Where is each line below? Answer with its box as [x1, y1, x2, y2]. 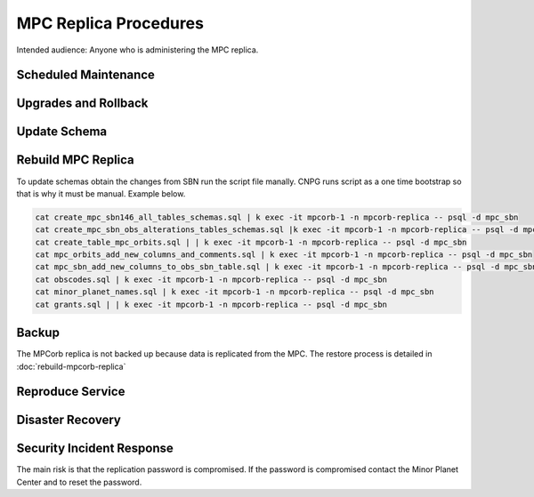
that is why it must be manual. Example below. [16, 188, 186, 199]
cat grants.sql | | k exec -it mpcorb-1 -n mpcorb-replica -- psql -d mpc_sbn [35, 299, 387, 309]
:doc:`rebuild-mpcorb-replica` [16, 361, 126, 372]
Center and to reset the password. [16, 477, 142, 487]
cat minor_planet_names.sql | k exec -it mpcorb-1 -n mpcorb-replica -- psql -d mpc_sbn [35, 287, 435, 297]
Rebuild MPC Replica [16, 152, 135, 168]
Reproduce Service [16, 384, 125, 399]
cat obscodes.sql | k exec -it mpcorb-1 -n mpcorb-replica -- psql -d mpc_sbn [35, 274, 387, 285]
